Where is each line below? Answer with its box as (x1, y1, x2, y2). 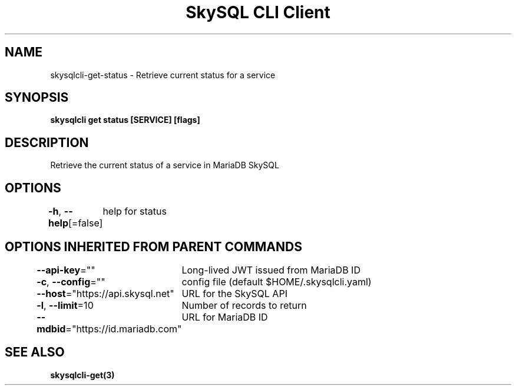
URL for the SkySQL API (181, 287, 287, 299)
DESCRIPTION (5, 135, 89, 150)
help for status (102, 205, 167, 218)
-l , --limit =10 (37, 299, 94, 311)
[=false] (68, 217, 103, 229)
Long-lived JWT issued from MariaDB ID (181, 264, 360, 276)
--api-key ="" (37, 264, 95, 276)
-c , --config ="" (37, 275, 105, 288)
